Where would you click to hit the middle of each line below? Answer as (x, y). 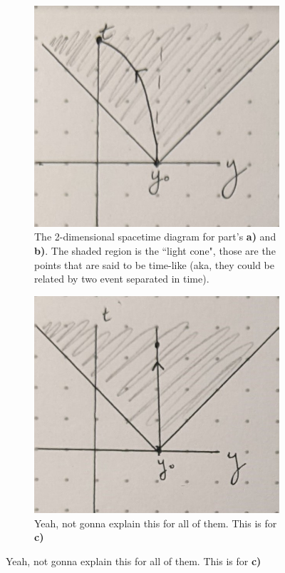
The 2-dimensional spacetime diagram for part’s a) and (155, 237)
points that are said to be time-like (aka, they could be (154, 264)
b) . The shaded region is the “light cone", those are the (155, 250)
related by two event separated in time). (122, 279)
